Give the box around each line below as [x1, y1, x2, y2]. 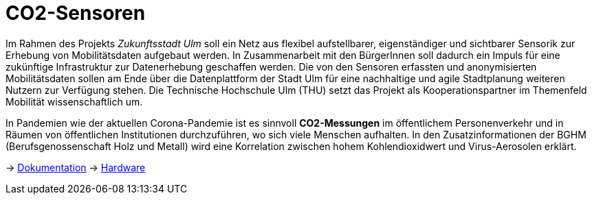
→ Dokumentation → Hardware [6, 161, 146, 173]
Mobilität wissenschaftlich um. [6, 95, 143, 108]
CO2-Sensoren [6, 1, 146, 25]
